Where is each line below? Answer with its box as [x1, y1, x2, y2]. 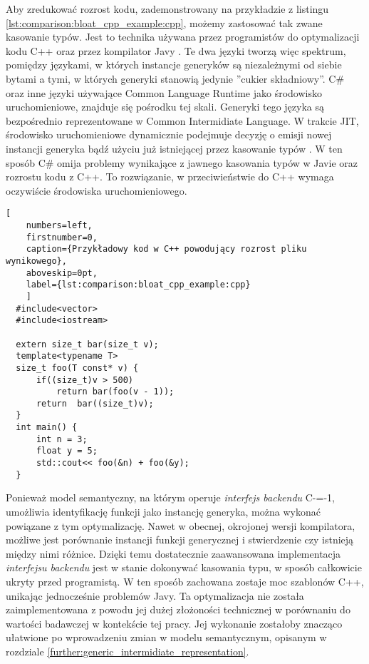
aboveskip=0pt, [26, 267, 98, 278]
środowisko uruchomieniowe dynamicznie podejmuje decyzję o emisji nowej [6, 127, 332, 142]
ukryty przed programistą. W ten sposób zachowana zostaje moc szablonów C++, [6, 573, 364, 588]
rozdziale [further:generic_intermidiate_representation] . [6, 643, 249, 658]
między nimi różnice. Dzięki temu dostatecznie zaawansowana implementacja [6, 546, 341, 561]
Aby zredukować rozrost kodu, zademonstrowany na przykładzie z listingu [6, 1, 329, 16]
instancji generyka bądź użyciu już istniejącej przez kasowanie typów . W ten [6, 141, 343, 155]
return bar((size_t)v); [36, 398, 154, 409]
